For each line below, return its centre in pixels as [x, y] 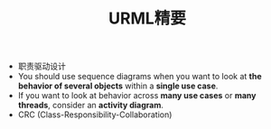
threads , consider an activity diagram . [91, 106]
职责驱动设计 [42, 66]
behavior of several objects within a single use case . [118, 86]
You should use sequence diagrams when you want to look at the [140, 77]
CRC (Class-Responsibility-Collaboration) [95, 115]
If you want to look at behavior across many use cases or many [137, 96]
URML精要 [147, 18]
